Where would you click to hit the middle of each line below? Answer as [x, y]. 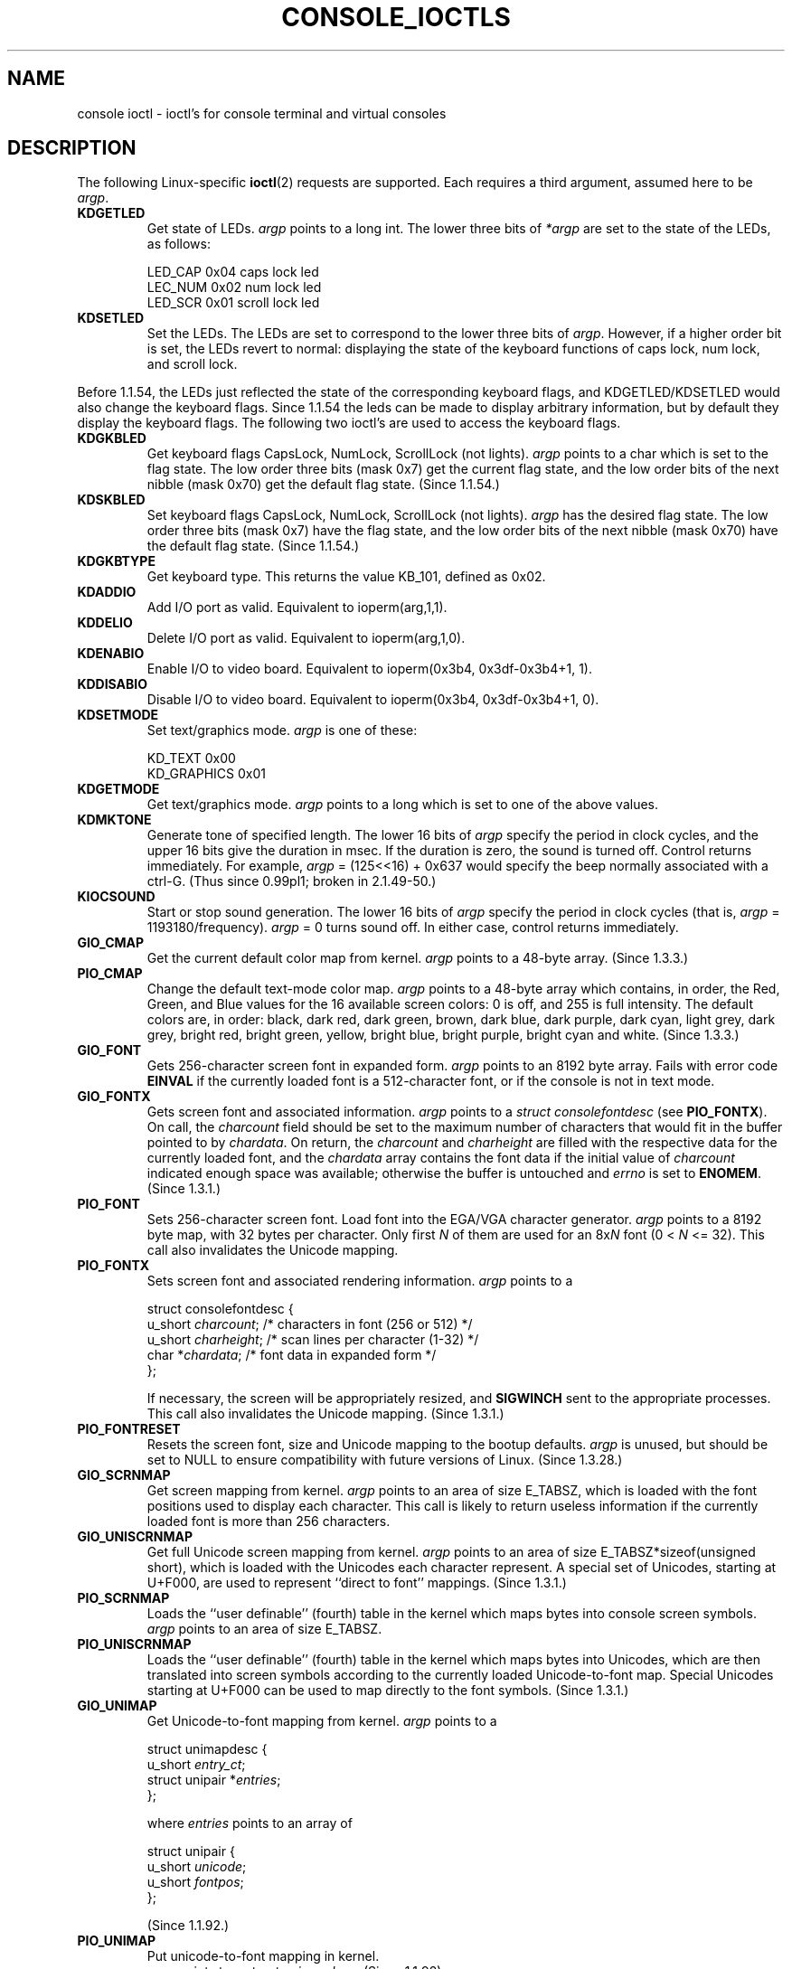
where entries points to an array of [250, 1823]
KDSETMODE [118, 715]
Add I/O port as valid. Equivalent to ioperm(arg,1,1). [297, 608]
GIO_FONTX [114, 1097]
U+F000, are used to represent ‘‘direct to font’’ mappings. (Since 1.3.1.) [357, 1583]
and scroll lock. [192, 364]
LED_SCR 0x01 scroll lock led [233, 303]
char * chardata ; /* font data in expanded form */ [292, 1355]
